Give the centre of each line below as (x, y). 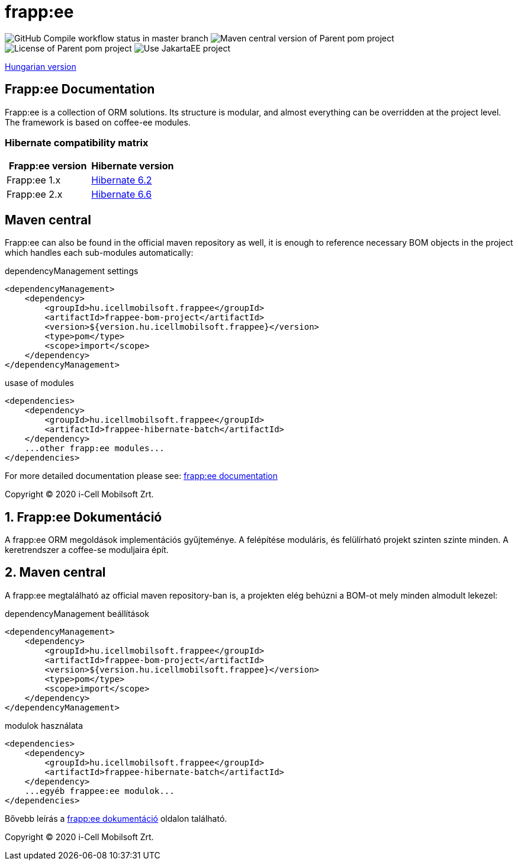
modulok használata (44, 725)
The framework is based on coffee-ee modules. (98, 122)
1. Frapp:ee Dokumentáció (83, 517)
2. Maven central (55, 573)
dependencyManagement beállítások (77, 613)
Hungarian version (41, 66)
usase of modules (39, 383)
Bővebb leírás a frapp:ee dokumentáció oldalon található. (116, 818)
